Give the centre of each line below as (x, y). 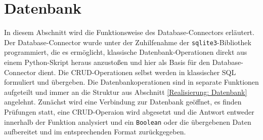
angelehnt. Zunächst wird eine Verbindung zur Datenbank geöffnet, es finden (123, 102)
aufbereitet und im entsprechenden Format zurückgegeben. (95, 132)
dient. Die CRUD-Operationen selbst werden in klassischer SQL (137, 72)
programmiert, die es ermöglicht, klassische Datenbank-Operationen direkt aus (126, 52)
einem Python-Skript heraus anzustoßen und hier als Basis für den (107, 62)
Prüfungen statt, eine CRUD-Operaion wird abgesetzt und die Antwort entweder (129, 111)
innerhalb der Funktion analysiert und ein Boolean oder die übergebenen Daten (128, 121)
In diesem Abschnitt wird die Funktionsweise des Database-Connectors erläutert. (129, 32)
